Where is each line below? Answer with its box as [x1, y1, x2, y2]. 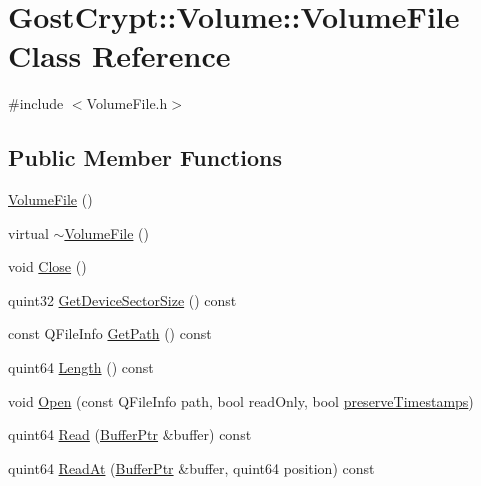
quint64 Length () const [8, 357, 154, 378]
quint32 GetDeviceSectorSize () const [8, 289, 237, 310]
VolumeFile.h [86, 93, 168, 114]
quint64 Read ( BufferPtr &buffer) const [8, 424, 252, 445]
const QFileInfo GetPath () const [8, 323, 212, 344]
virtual [8, 222, 49, 243]
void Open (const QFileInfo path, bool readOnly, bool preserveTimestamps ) [8, 390, 474, 411]
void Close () [8, 256, 87, 277]
